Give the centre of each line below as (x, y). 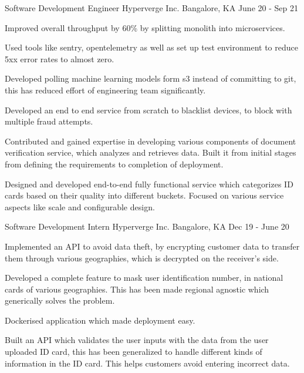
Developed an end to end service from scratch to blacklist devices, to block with (148, 110)
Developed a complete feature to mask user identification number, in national (144, 278)
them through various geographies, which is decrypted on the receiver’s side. (142, 258)
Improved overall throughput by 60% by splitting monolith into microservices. (145, 27)
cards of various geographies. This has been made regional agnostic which (137, 289)
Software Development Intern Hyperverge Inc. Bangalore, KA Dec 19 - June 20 (147, 226)
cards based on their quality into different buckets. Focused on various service (144, 195)
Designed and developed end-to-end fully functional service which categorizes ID (149, 184)
